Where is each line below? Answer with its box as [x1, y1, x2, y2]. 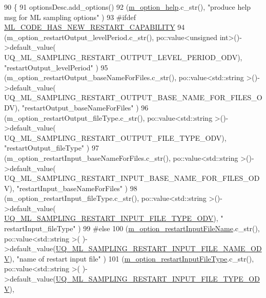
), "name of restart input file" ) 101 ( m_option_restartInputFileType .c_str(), [9, 253, 254, 264]
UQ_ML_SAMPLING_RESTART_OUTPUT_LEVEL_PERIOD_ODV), [4, 51, 242, 62]
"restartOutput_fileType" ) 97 [4, 142, 99, 153]
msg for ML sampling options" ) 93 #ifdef [4, 11, 136, 22]
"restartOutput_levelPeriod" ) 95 [4, 62, 108, 72]
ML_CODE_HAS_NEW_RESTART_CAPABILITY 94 [4, 22, 185, 32]
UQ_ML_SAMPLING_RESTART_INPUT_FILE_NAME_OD [55, 243, 262, 254]
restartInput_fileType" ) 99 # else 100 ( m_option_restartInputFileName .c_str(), [4, 223, 260, 234]
